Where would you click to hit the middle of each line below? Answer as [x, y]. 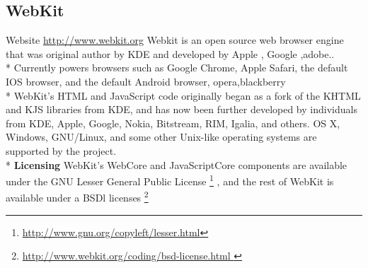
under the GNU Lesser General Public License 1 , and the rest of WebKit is [170, 180]
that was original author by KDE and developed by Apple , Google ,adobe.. [170, 53]
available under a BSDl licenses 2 [77, 197]
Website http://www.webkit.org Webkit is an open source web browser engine [175, 40]
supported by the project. [61, 150]
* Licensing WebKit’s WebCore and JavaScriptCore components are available [177, 164]
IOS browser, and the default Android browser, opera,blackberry [146, 81]
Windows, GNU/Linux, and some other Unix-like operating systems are [161, 137]
